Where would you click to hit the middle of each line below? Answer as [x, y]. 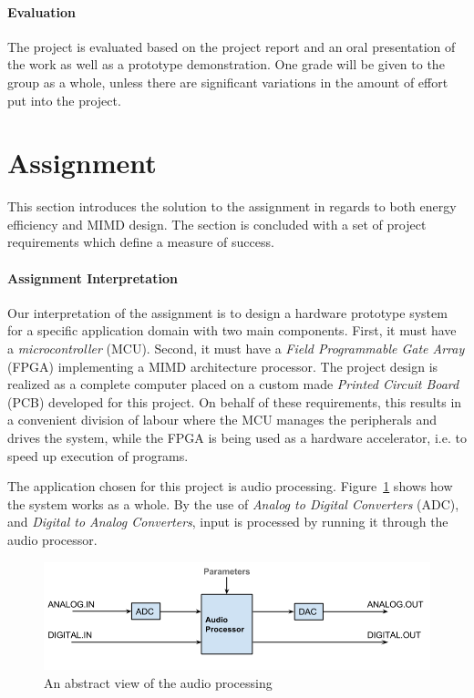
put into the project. [64, 100]
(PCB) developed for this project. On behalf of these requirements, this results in [235, 401]
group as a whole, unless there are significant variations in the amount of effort [228, 82]
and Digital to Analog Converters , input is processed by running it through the [228, 522]
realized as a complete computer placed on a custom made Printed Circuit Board [233, 384]
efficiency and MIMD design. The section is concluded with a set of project [217, 224]
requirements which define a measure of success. [141, 242]
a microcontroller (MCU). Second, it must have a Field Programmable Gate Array [236, 349]
